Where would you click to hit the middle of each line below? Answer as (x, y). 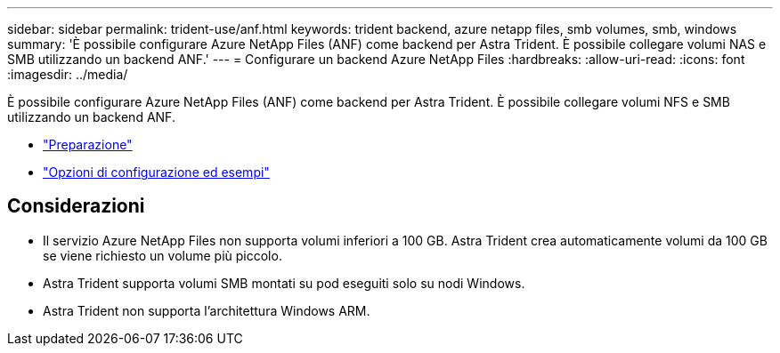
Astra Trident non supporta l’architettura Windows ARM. (207, 310)
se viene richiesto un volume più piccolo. (162, 255)
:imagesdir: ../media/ (68, 74)
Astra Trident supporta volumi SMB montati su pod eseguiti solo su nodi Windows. (284, 283)
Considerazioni (76, 206)
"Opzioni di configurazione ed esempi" (156, 172)
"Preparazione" (88, 144)
